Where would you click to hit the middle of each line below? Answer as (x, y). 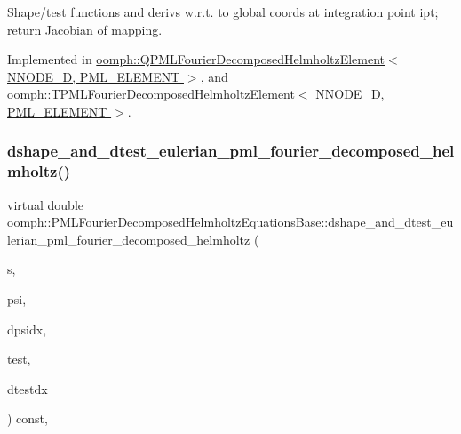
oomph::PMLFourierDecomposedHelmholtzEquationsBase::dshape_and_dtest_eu (230, 222)
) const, (28, 418)
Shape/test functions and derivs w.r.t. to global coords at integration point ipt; (223, 12)
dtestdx (28, 388)
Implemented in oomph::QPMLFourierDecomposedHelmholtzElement (196, 59)
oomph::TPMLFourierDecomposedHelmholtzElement (151, 94)
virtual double (46, 204)
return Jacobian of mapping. (85, 29)
